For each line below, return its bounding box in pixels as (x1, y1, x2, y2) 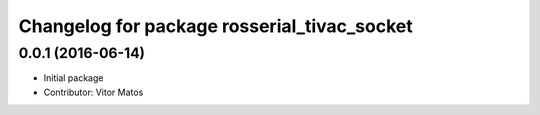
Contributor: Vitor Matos (43, 86, 144, 98)
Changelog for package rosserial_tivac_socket (18, 15, 414, 37)
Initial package (43, 72, 104, 84)
